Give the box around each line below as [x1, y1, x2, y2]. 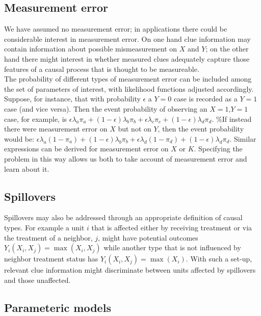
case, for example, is [4, 113, 67, 124]
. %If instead [212, 113, 252, 124]
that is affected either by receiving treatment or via [91, 222, 252, 232]
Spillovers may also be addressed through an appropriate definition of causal [4, 212, 243, 223]
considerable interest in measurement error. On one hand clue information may [4, 33, 251, 44]
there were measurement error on [4, 123, 108, 134]
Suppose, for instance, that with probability [4, 93, 141, 104]
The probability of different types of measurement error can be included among [4, 73, 252, 84]
